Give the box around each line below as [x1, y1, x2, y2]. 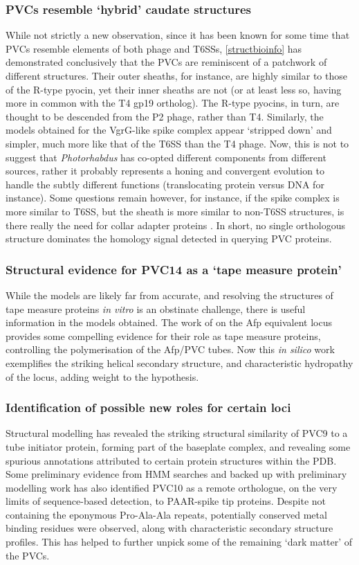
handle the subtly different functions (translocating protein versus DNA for [6, 177, 324, 191]
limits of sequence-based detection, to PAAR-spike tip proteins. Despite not [6, 494, 326, 508]
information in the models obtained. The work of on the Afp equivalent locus [6, 315, 332, 330]
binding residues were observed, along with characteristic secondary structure [6, 521, 333, 535]
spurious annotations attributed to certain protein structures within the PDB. [6, 453, 337, 467]
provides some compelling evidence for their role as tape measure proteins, [6, 328, 321, 343]
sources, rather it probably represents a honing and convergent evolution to [6, 163, 325, 178]
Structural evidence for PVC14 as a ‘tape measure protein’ [6, 260, 342, 278]
